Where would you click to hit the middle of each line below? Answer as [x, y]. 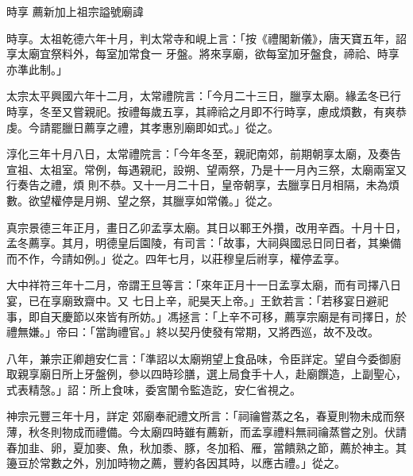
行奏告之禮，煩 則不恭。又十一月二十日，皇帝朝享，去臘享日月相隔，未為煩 [203, 185]
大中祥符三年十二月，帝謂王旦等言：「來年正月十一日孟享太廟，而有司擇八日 [204, 285]
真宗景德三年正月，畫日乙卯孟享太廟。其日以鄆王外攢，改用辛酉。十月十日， [206, 227]
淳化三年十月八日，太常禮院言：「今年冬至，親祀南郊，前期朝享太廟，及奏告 [204, 154]
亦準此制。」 [37, 69]
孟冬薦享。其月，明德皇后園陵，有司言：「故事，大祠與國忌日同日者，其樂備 [204, 243]
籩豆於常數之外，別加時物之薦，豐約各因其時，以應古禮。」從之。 [176, 463]
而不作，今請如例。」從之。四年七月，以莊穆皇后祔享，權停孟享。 [176, 258]
